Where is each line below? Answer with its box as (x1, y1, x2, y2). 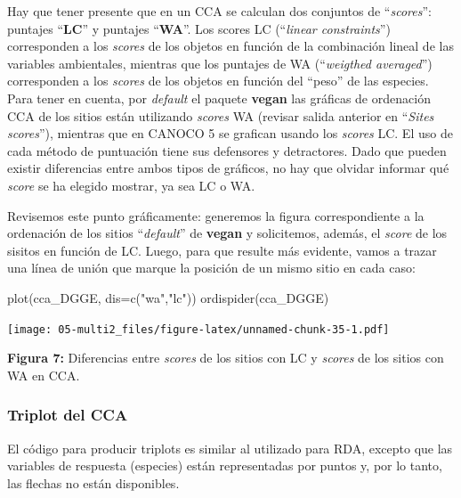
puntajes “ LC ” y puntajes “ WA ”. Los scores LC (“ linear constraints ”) (7, 19, 391, 37)
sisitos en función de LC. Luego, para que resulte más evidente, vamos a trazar (7, 241, 437, 259)
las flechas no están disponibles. (7, 473, 180, 492)
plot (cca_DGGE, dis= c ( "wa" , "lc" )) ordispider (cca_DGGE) (7, 288, 329, 306)
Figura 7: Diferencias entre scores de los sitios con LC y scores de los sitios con (7, 348, 444, 367)
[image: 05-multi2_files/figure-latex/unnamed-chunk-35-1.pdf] (7, 322, 390, 336)
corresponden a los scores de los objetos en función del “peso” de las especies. (7, 71, 429, 90)
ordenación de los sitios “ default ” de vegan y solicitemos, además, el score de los (7, 224, 448, 242)
